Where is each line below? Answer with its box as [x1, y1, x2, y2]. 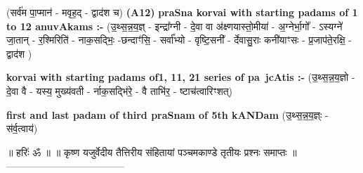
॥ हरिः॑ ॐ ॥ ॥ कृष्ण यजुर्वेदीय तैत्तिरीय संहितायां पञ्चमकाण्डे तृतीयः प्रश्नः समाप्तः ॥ [6, 144, 297, 159]
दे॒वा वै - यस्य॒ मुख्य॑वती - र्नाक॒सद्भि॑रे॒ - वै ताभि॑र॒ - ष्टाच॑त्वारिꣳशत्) [6, 83, 233, 98]
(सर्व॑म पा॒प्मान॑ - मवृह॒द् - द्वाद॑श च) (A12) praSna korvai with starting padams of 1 [6, 5, 358, 19]
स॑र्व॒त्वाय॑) [6, 121, 38, 136]
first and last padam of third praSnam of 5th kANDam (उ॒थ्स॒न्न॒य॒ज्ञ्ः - [6, 107, 329, 122]
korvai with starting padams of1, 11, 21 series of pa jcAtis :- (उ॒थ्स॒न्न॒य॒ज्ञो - [6, 70, 355, 84]
